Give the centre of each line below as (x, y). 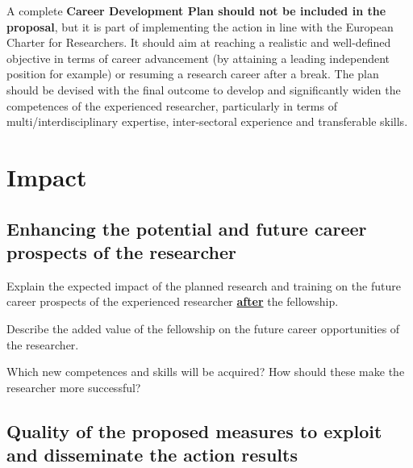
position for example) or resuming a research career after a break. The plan (193, 74)
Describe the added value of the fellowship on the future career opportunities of (203, 328)
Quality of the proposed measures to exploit (194, 430)
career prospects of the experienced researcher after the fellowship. (173, 301)
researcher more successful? (74, 387)
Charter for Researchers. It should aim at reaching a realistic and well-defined (199, 42)
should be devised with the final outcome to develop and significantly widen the (204, 89)
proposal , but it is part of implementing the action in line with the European (200, 26)
